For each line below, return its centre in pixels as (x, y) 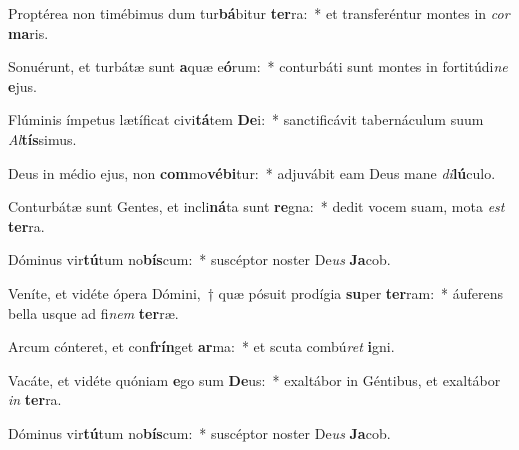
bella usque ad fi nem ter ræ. (93, 312)
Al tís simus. (42, 138)
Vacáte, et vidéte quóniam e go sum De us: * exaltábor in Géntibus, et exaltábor (254, 379)
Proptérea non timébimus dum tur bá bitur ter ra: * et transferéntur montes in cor (259, 13)
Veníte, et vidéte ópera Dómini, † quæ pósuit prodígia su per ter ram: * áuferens (256, 292)
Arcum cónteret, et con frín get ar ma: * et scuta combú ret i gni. (201, 346)
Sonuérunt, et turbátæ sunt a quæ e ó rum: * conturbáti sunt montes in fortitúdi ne (258, 66)
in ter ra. (35, 399)
